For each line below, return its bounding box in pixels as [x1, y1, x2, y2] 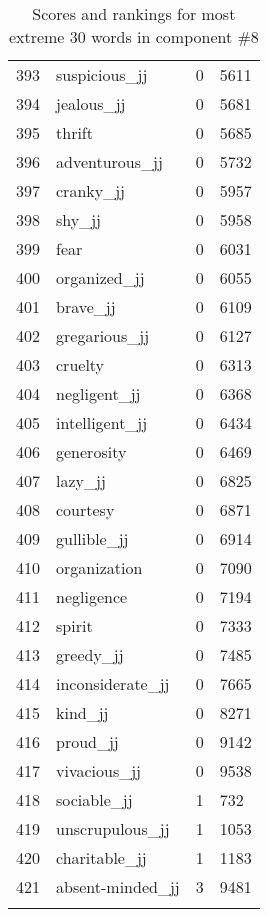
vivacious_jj [56, 759, 142, 782]
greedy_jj [56, 643, 124, 666]
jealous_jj [56, 92, 126, 115]
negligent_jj [56, 382, 141, 405]
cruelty [56, 353, 105, 376]
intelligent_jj [56, 411, 148, 434]
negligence [56, 585, 128, 608]
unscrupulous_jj [56, 817, 170, 840]
